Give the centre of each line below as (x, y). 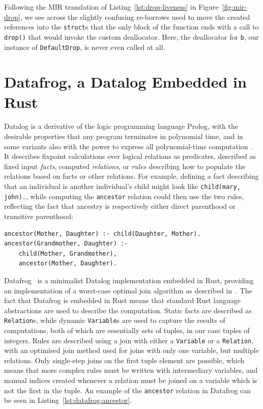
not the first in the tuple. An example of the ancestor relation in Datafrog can (128, 390)
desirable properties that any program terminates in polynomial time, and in (124, 136)
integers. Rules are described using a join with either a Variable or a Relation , (129, 340)
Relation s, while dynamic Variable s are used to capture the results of (115, 320)
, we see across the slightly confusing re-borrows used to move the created (135, 17)
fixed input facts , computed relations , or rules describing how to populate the (125, 166)
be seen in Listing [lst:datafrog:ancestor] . (68, 400)
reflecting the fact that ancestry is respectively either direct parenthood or (120, 206)
